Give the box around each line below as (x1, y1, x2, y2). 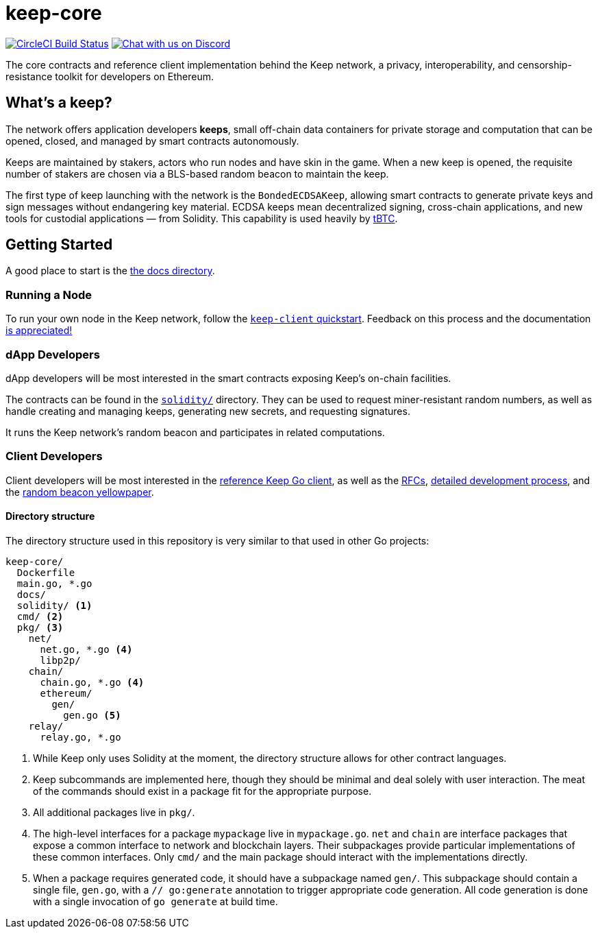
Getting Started (5, 236, 113, 254)
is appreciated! (5, 324, 73, 337)
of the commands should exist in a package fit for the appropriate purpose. (33, 785, 372, 797)
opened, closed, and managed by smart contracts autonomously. (5, 134, 299, 147)
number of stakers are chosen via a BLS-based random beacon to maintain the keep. (5, 167, 389, 180)
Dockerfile (16, 566, 75, 578)
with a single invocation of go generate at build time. (33, 895, 278, 907)
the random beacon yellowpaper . (5, 486, 154, 498)
